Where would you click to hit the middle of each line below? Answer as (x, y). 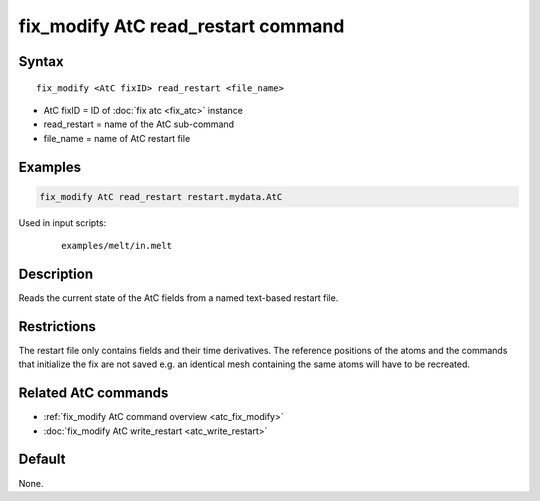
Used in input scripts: (62, 222)
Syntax (41, 61)
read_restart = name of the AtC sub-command (139, 124)
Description (56, 273)
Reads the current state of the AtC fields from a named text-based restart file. (178, 298)
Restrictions (57, 326)
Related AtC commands (93, 393)
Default (42, 459)
